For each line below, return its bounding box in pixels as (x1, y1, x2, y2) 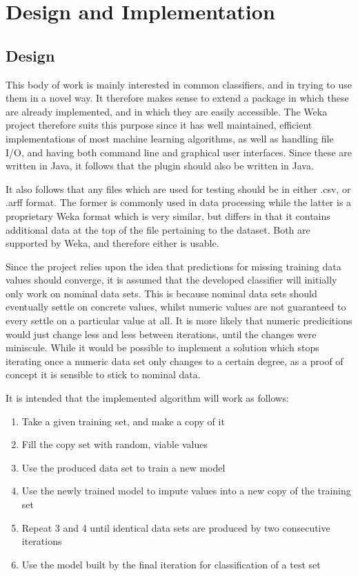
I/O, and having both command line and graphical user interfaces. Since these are (6, 145, 352, 159)
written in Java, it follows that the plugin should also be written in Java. (6, 158, 314, 173)
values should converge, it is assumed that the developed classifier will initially (6, 272, 337, 287)
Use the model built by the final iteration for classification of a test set (21, 557, 321, 571)
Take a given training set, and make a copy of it (21, 414, 225, 428)
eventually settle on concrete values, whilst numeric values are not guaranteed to (6, 299, 346, 314)
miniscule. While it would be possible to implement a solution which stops (6, 340, 319, 355)
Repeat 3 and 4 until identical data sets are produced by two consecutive (21, 520, 330, 535)
